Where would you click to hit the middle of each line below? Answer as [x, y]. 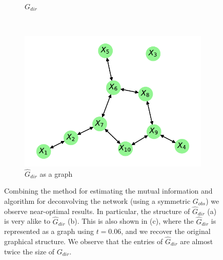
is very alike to [27, 221]
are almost [197, 241]
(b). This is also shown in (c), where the [130, 221]
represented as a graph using [49, 231]
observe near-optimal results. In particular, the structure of [97, 211]
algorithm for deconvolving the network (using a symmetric [97, 200]
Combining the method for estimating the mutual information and [108, 191]
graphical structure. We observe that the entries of [84, 241]
